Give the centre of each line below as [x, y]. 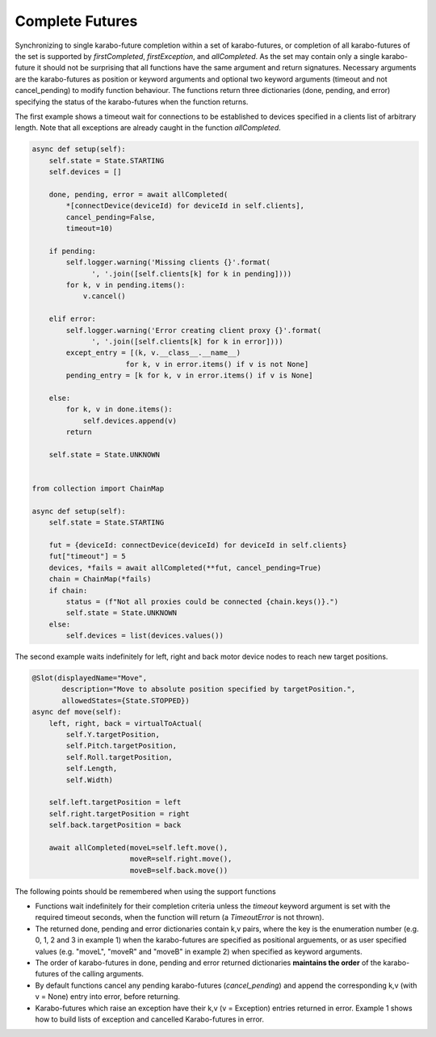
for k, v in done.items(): [119, 409]
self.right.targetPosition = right [119, 814]
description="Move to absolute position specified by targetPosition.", [209, 689]
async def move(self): [77, 712]
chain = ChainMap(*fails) [100, 579]
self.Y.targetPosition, [113, 734]
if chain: [68, 590]
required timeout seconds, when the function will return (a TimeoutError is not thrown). [180, 917]
